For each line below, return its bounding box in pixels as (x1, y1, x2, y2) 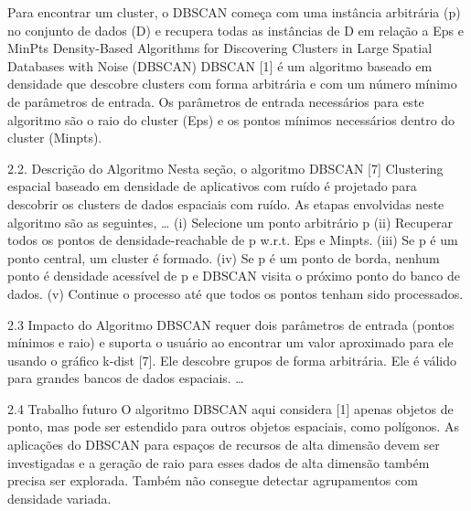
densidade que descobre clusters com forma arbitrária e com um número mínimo (7, 74, 457, 93)
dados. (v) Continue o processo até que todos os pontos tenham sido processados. (7, 283, 464, 303)
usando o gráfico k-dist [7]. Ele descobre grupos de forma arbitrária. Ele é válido (7, 350, 456, 369)
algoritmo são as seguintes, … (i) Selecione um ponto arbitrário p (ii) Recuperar (7, 212, 453, 231)
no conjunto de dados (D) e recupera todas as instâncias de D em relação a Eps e (7, 20, 464, 39)
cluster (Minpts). (7, 128, 102, 147)
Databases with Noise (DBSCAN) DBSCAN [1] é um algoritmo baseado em (7, 56, 433, 75)
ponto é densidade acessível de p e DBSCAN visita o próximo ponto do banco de (7, 266, 460, 285)
